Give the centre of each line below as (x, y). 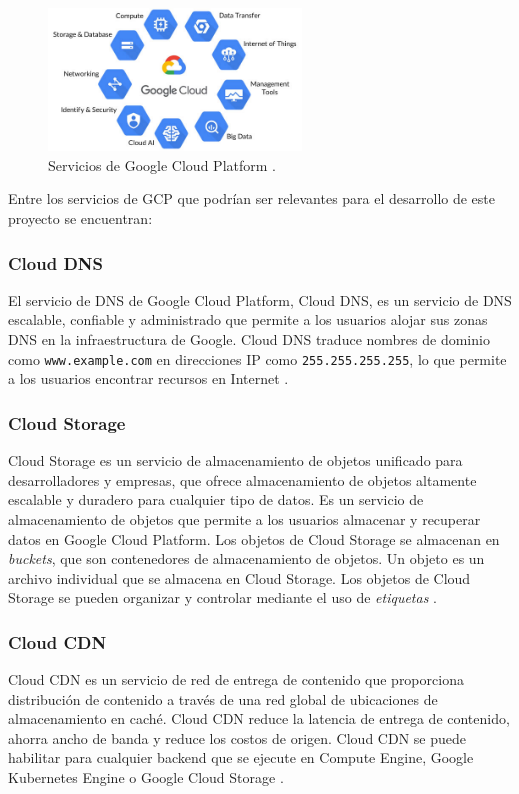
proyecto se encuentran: (80, 218)
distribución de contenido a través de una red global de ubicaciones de (223, 698)
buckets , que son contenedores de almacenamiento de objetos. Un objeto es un (246, 558)
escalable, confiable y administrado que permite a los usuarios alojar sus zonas (248, 319)
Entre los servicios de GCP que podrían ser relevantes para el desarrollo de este (252, 198)
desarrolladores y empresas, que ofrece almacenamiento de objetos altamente (242, 479)
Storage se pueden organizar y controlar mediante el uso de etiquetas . (222, 597)
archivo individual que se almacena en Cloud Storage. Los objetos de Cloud (239, 577)
